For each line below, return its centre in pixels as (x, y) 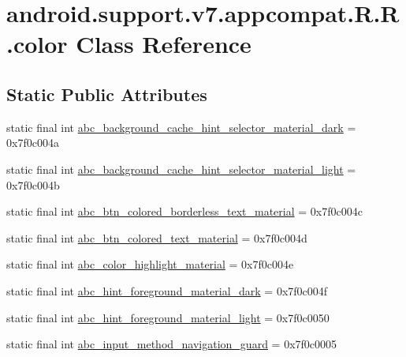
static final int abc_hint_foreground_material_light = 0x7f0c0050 (168, 317)
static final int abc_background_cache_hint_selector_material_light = (181, 169)
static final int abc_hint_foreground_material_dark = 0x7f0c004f (167, 290)
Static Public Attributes (107, 94)
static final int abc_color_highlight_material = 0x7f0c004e (150, 264)
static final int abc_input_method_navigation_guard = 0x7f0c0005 (172, 344)
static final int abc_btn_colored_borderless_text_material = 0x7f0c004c (184, 211)
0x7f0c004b (33, 184)
